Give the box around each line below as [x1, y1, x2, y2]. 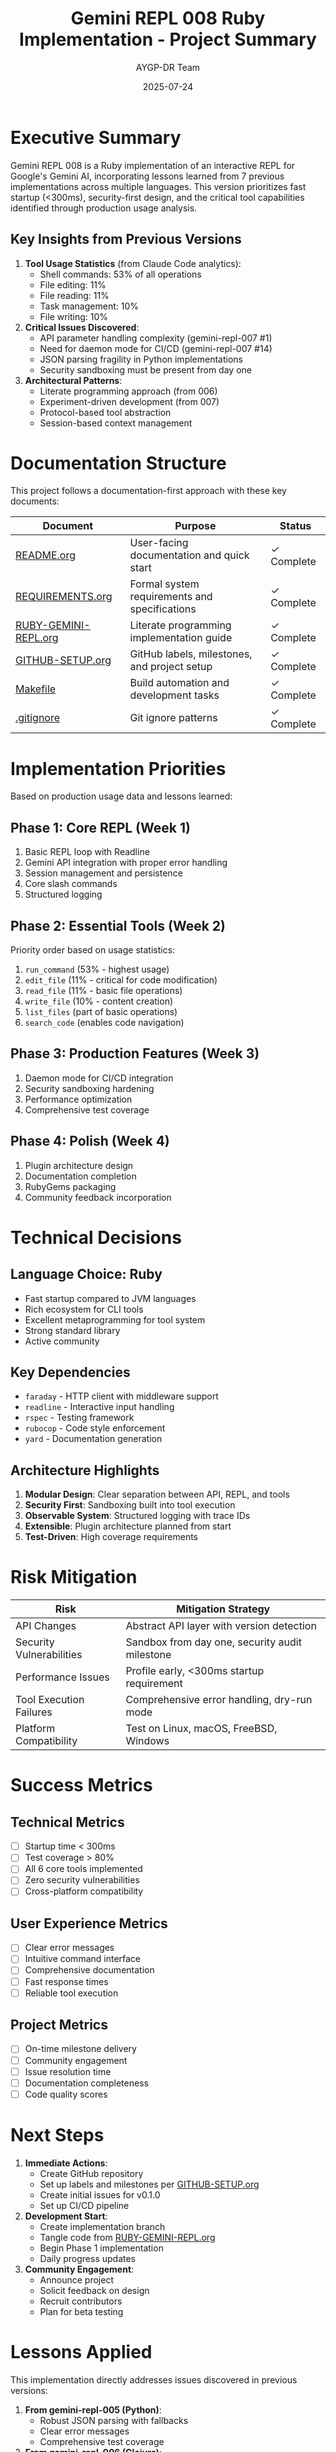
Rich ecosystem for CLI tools [24, 1303, 144, 1315]
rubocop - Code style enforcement [24, 1422, 166, 1434]
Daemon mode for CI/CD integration [24, 1072, 174, 1084]
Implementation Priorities [10, 757, 227, 780]
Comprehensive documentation [24, 1964, 155, 1976]
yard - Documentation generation [24, 1433, 163, 1445]
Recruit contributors [39, 2295, 123, 2307]
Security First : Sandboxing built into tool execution [24, 1499, 236, 1511]
